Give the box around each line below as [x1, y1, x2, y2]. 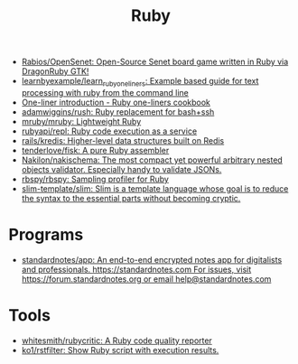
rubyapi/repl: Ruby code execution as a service [21, 126, 198, 136]
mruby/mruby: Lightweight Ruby [21, 116, 142, 126]
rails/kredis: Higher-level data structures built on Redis [21, 135, 225, 145]
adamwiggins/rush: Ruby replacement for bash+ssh [21, 106, 215, 117]
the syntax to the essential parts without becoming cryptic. [21, 192, 241, 203]
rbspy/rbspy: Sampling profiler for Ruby [21, 173, 169, 184]
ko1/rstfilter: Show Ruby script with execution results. [21, 344, 219, 355]
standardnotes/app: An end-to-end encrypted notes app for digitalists [21, 254, 283, 265]
